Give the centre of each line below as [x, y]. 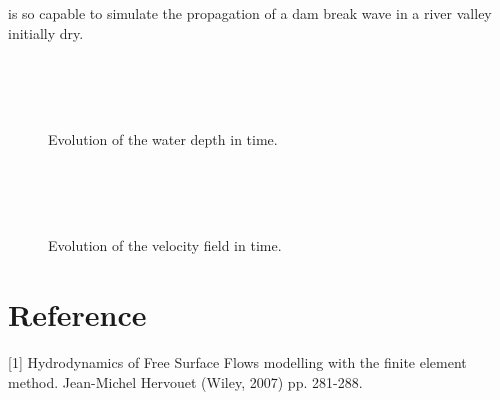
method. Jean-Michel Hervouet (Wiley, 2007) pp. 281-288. [185, 381]
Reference [77, 314]
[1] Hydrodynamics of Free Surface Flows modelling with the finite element [237, 362]
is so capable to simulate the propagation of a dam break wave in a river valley [250, 13]
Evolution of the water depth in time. [163, 138]
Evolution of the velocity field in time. [165, 245]
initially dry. [46, 32]
